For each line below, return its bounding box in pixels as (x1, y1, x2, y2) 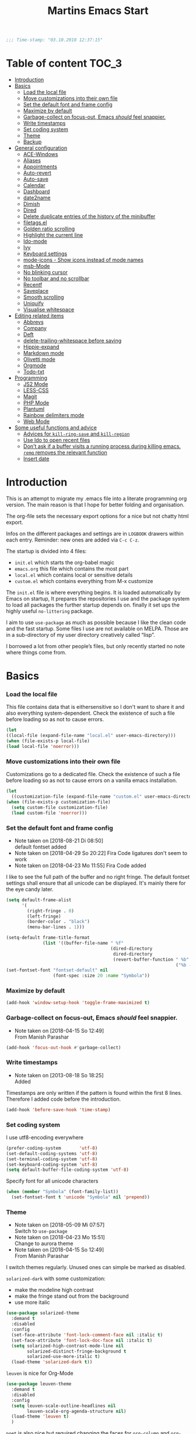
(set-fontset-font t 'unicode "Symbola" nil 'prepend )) (11, 1194, 150, 1200)
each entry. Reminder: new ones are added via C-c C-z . (6, 536, 139, 543)
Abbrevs (23, 319, 44, 325)
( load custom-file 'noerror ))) (11, 810, 87, 816)
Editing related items (14, 312, 64, 319)
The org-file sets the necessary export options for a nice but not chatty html (6, 512, 189, 519)
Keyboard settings (23, 250, 68, 257)
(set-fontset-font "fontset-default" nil (6, 967, 108, 973)
